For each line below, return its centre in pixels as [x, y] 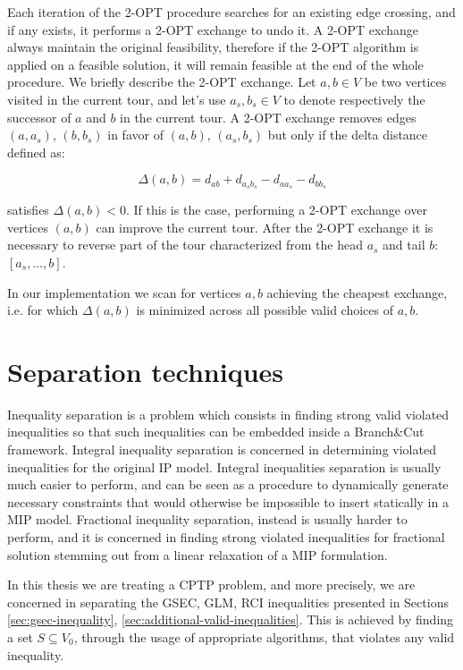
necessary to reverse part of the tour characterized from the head [185, 245]
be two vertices [405, 82]
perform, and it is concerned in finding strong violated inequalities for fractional [226, 537]
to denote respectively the [354, 99]
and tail [404, 245]
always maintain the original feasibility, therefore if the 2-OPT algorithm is [213, 47]
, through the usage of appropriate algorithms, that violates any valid [264, 637]
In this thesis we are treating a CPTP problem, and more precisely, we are [211, 585]
